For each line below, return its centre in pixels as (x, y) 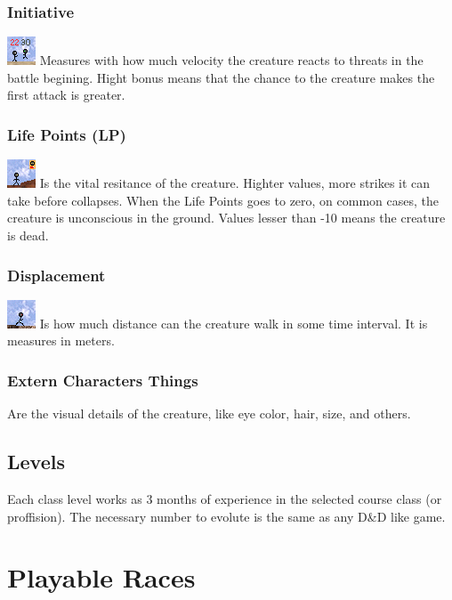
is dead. (28, 235)
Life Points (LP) (67, 134)
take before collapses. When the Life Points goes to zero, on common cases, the (223, 200)
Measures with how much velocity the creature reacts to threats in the (231, 60)
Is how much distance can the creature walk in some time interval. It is (234, 323)
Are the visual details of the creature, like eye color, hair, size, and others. (209, 414)
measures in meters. (61, 341)
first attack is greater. (66, 95)
